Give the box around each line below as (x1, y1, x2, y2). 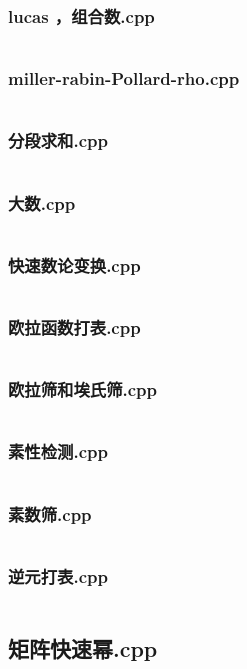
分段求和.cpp (8, 128, 108, 153)
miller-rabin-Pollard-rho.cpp (8, 66, 240, 91)
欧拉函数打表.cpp (8, 315, 141, 340)
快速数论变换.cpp (8, 252, 141, 277)
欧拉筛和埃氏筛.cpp (8, 377, 158, 402)
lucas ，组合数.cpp (8, 3, 155, 28)
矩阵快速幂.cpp (8, 632, 158, 663)
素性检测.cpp (8, 439, 108, 464)
